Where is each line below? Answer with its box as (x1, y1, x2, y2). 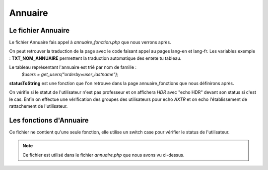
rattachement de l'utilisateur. (9, 103, 68, 109)
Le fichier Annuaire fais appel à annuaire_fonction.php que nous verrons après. (9, 40, 171, 45)
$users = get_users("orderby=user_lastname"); (21, 71, 119, 77)
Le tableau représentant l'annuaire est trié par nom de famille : (9, 64, 136, 70)
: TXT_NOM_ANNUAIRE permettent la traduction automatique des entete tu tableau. (9, 55, 182, 61)
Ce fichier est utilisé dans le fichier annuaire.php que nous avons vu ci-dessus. (22, 152, 185, 158)
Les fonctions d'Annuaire (9, 116, 89, 125)
